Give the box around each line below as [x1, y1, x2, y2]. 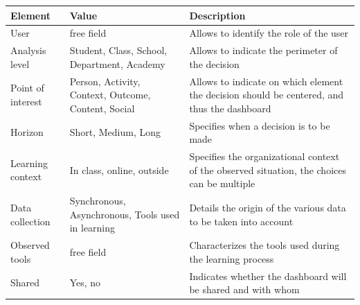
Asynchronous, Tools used [69, 207, 180, 221]
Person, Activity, [69, 73, 141, 88]
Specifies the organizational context [189, 149, 340, 164]
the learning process [189, 251, 274, 265]
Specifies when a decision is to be [189, 118, 330, 132]
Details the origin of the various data [189, 200, 346, 214]
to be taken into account [189, 214, 294, 228]
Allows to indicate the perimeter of [189, 43, 338, 58]
